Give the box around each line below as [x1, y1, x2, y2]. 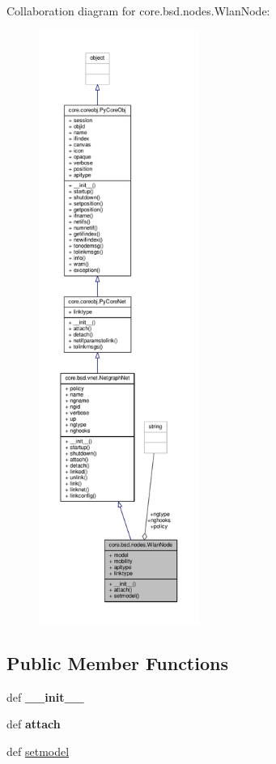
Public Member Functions [6, 650, 228, 675]
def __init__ [6, 688, 84, 705]
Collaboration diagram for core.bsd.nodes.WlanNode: [6, 2, 270, 19]
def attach [6, 715, 61, 732]
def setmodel [6, 742, 70, 759]
